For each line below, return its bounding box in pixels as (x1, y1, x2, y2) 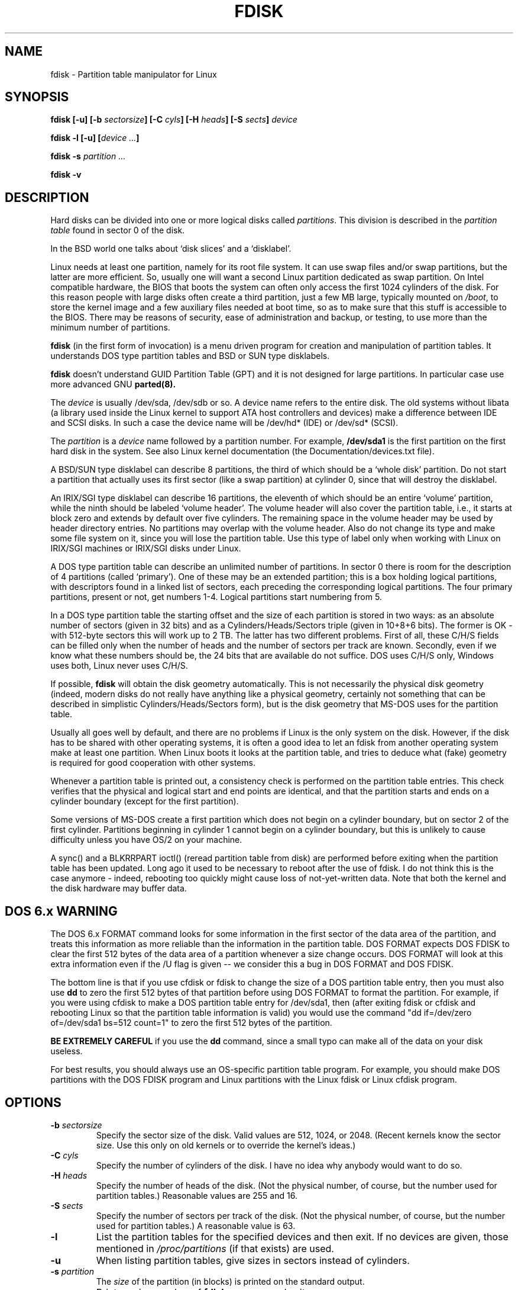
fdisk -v (50, 169, 82, 180)
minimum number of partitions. (50, 322, 170, 333)
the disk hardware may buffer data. (50, 883, 187, 894)
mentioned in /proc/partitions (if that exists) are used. (96, 1242, 334, 1254)
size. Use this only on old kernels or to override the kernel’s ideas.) (96, 1140, 356, 1150)
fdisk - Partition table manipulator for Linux (50, 69, 217, 79)
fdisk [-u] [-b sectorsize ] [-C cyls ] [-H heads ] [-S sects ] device (50, 114, 297, 125)
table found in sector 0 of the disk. (50, 225, 185, 236)
